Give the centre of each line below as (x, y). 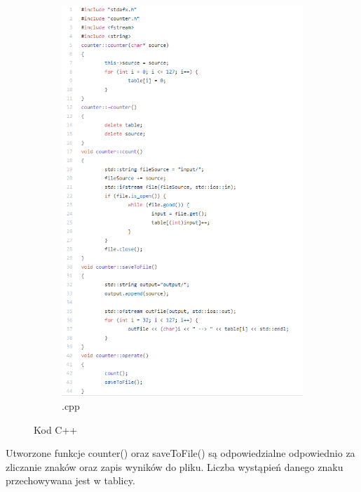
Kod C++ (56, 429)
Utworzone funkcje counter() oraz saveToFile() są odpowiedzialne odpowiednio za (180, 453)
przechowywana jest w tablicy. (70, 480)
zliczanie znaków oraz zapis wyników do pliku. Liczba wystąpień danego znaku (175, 466)
